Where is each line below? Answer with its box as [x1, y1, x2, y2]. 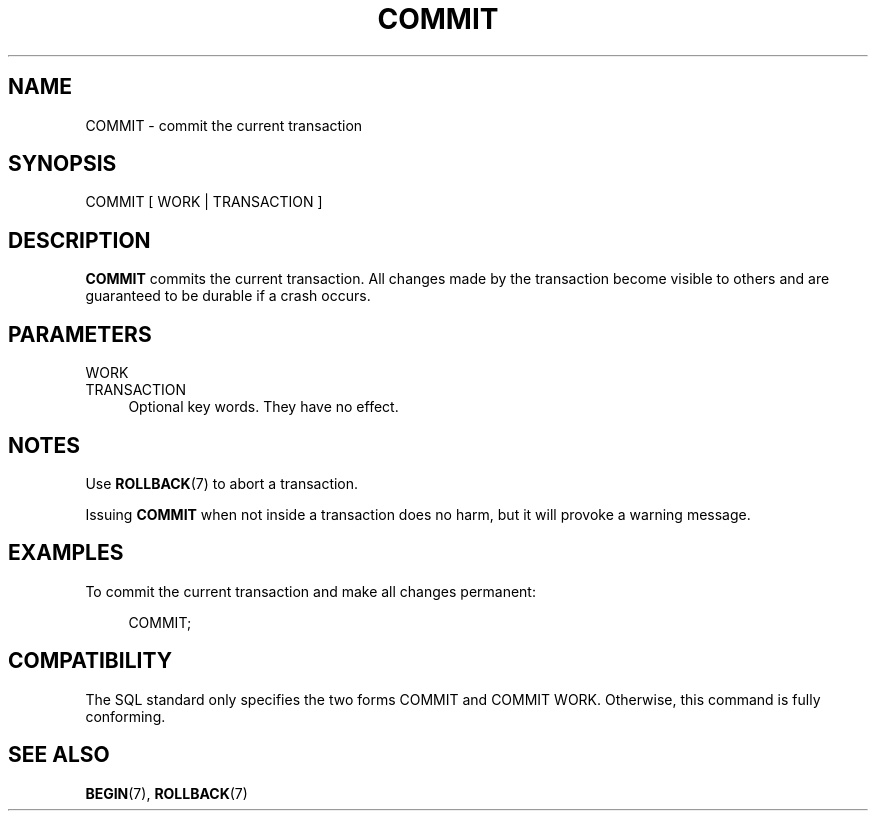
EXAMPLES [8, 540, 124, 566]
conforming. [85, 707, 166, 725]
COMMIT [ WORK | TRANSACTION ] [85, 193, 323, 211]
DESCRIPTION [8, 227, 151, 253]
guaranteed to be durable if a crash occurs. [85, 287, 371, 305]
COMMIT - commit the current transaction [85, 116, 363, 134]
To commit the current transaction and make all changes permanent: [85, 582, 536, 600]
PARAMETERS [8, 321, 152, 347]
